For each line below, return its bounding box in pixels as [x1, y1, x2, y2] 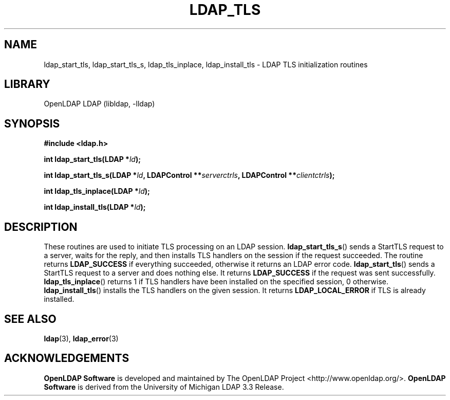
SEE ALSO [4, 312, 57, 325]
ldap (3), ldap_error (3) [44, 334, 119, 343]
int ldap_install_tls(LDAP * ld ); [44, 203, 146, 212]
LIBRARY [4, 78, 50, 91]
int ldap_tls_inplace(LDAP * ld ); [44, 187, 150, 196]
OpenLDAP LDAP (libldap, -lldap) [44, 99, 155, 108]
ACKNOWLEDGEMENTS [4, 352, 129, 365]
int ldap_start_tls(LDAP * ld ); [44, 155, 141, 164]
